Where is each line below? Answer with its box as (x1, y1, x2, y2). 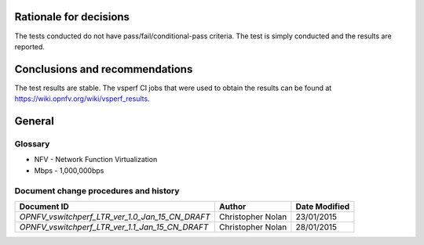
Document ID (19, 200, 70, 211)
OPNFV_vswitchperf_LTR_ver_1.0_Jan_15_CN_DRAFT (19, 211, 211, 222)
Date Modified (295, 200, 350, 211)
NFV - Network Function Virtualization (34, 155, 158, 164)
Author (218, 200, 247, 211)
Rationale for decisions (14, 10, 130, 23)
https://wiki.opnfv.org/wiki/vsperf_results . (14, 94, 150, 103)
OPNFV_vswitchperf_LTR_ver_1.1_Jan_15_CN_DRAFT (19, 222, 209, 232)
